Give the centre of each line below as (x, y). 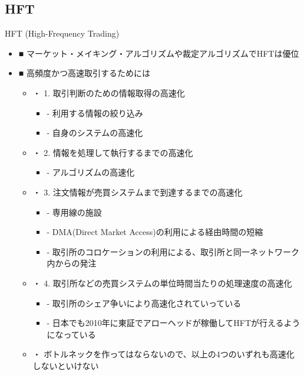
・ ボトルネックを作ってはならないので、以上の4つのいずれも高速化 (163, 354)
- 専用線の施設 (74, 212)
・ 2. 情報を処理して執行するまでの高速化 (113, 152)
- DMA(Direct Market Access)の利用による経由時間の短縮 (155, 232)
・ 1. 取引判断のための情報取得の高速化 (109, 92)
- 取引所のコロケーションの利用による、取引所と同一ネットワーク (173, 251)
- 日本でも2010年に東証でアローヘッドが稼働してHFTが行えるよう (174, 323)
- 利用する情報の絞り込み (95, 112)
